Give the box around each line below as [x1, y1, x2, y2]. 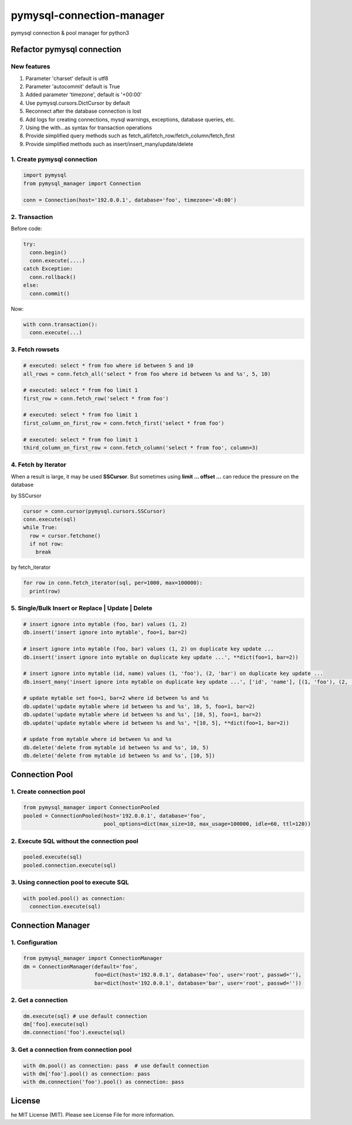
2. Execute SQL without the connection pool [11, 837, 138, 845]
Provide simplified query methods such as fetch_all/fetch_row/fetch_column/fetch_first [25, 132, 235, 139]
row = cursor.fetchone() [29, 532, 101, 539]
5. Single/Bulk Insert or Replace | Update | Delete [11, 604, 153, 612]
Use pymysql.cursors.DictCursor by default [25, 99, 130, 106]
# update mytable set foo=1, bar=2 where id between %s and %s [23, 695, 209, 702]
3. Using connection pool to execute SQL [11, 878, 129, 887]
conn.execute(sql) [23, 516, 76, 523]
